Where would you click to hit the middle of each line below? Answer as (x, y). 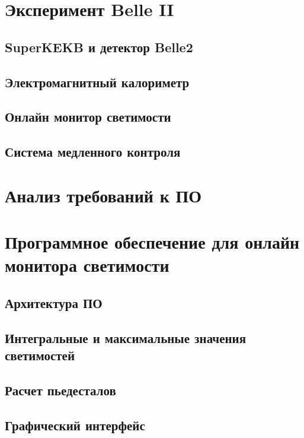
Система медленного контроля (93, 152)
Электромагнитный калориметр (97, 82)
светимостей (40, 355)
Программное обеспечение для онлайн (152, 242)
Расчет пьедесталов (60, 390)
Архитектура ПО (54, 302)
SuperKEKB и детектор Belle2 (99, 47)
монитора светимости (87, 265)
